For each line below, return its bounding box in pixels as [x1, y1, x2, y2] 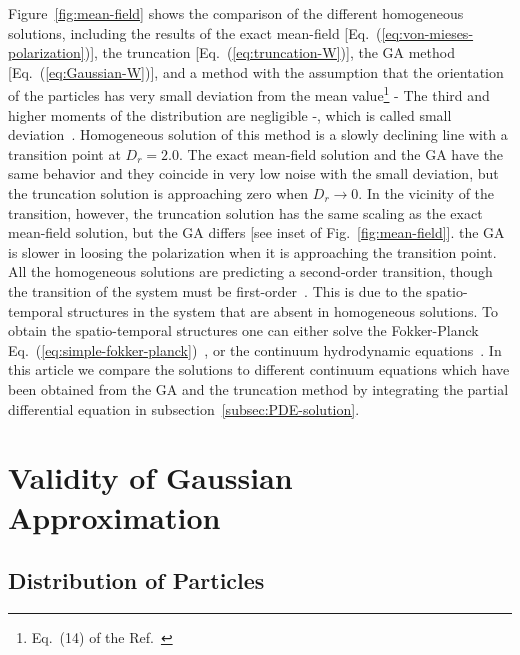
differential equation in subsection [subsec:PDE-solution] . [8, 398, 360, 419]
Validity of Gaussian [8, 457, 293, 498]
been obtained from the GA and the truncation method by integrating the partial [8, 378, 509, 399]
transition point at [8, 143, 121, 164]
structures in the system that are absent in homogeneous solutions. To [67, 300, 498, 321]
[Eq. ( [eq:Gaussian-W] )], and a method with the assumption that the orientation [8, 61, 504, 82]
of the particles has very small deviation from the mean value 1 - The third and [8, 82, 490, 106]
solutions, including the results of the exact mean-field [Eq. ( [8, 22, 382, 43]
